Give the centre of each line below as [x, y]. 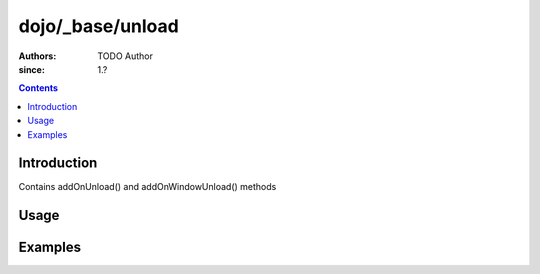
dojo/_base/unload [98, 26]
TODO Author [125, 56]
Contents [38, 88]
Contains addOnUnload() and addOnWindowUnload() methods [147, 187]
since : [31, 69]
